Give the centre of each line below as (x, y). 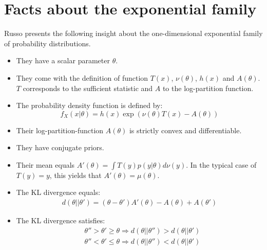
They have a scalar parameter (63, 60)
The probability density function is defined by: (89, 105)
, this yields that (75, 175)
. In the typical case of (221, 164)
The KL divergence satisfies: (61, 220)
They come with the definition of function (82, 77)
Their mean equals (45, 164)
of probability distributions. (47, 43)
